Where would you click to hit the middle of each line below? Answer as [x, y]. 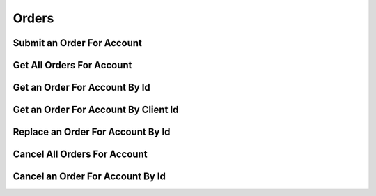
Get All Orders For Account [72, 65]
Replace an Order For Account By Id [92, 132]
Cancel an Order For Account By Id [89, 177]
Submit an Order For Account [78, 43]
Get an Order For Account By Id [82, 88]
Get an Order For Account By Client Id [96, 110]
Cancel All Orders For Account [80, 154]
